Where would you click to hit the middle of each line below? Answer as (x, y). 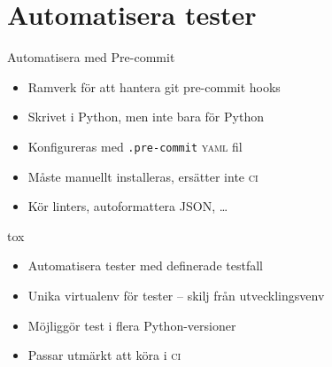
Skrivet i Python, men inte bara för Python (146, 117)
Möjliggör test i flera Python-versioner (132, 325)
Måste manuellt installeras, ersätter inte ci (143, 176)
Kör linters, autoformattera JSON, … (128, 206)
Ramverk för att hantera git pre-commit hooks (154, 86)
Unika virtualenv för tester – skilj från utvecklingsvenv (176, 295)
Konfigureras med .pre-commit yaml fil (135, 146)
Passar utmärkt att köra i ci (104, 355)
